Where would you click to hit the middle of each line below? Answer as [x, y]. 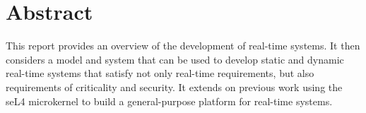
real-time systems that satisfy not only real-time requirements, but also [160, 73]
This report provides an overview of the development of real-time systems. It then [183, 46]
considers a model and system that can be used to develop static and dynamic [175, 59]
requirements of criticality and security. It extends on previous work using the [174, 87]
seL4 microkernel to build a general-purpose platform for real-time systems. [169, 101]
